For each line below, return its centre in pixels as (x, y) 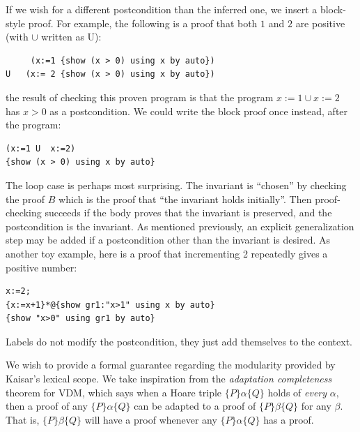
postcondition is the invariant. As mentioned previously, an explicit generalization (180, 226)
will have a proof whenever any (151, 419)
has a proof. (289, 419)
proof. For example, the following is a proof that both (143, 23)
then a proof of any (47, 406)
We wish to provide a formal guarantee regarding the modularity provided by (171, 365)
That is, (23, 419)
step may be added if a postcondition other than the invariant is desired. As (168, 240)
